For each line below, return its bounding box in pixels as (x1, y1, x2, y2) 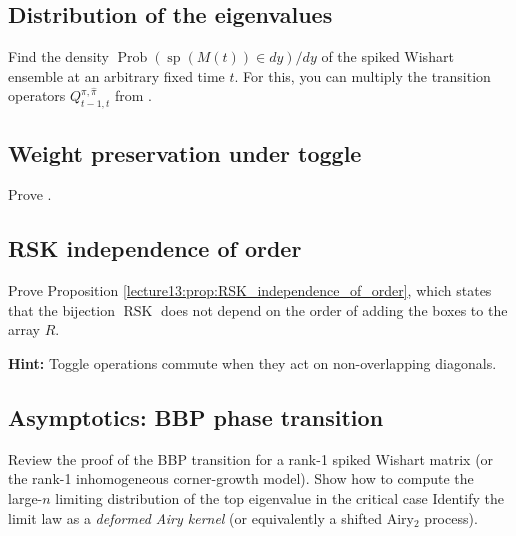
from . (114, 85, 152, 106)
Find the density (8, 46, 110, 67)
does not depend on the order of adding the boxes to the (161, 299, 508, 320)
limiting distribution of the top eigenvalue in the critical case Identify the (55, 488, 504, 509)
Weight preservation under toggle (8, 137, 362, 168)
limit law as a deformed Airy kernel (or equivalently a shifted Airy (8, 507, 414, 528)
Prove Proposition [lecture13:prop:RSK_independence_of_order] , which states (8, 280, 492, 301)
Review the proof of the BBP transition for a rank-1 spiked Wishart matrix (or (8, 448, 494, 469)
